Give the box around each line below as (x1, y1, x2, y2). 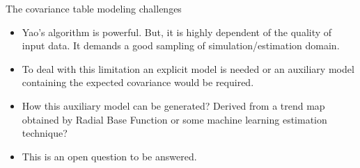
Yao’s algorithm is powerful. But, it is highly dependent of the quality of (22, 24, 332, 39)
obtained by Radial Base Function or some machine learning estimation (22, 112, 327, 126)
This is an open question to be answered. (22, 149, 197, 163)
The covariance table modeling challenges (6, 1, 182, 15)
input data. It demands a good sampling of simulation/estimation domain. (22, 38, 340, 53)
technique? (22, 126, 68, 140)
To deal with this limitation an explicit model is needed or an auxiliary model (22, 61, 354, 76)
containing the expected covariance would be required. (22, 75, 254, 90)
